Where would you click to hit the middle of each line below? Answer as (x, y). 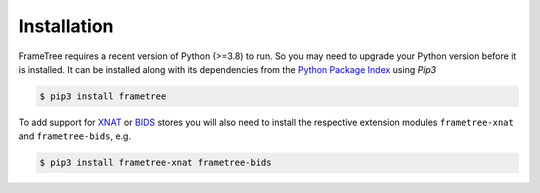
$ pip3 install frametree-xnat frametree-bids (155, 163)
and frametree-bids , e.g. (75, 136)
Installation (66, 26)
